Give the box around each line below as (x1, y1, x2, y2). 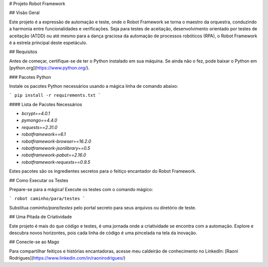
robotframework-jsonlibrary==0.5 (21, 145, 90, 151)
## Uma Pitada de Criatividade (9, 214, 72, 220)
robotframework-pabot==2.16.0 (21, 152, 86, 158)
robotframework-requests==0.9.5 (21, 159, 90, 165)
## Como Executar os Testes (9, 177, 68, 183)
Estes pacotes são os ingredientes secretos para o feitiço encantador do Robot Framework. (9, 168, 197, 174)
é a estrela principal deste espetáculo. (9, 40, 87, 46)
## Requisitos (9, 49, 37, 55)
